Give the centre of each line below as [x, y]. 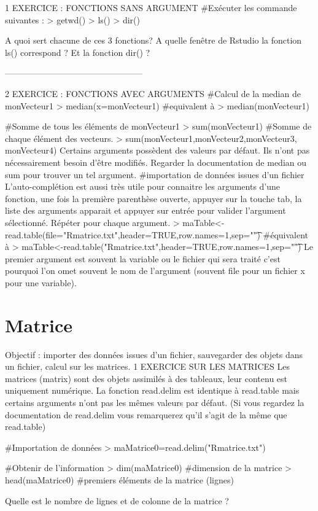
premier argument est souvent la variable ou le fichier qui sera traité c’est [143, 258]
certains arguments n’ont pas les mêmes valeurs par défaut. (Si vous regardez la [155, 402]
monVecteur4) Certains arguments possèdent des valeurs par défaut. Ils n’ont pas [157, 150]
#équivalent [286, 234]
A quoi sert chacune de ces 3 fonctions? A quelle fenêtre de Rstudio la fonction [153, 40]
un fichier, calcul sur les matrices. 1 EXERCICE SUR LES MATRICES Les [147, 366]
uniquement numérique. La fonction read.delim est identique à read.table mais [152, 390]
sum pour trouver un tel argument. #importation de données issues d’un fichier [155, 174]
